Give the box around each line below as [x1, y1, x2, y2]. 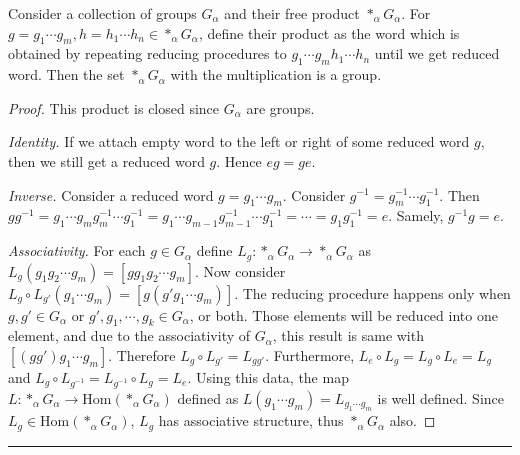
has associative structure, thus [158, 410, 344, 431]
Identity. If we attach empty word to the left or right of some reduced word [8, 131, 470, 152]
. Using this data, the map [187, 367, 349, 387]
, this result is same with [272, 325, 424, 346]
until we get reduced [374, 43, 500, 64]
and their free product [224, 3, 360, 23]
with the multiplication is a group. [170, 64, 382, 85]
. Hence [216, 150, 262, 171]
